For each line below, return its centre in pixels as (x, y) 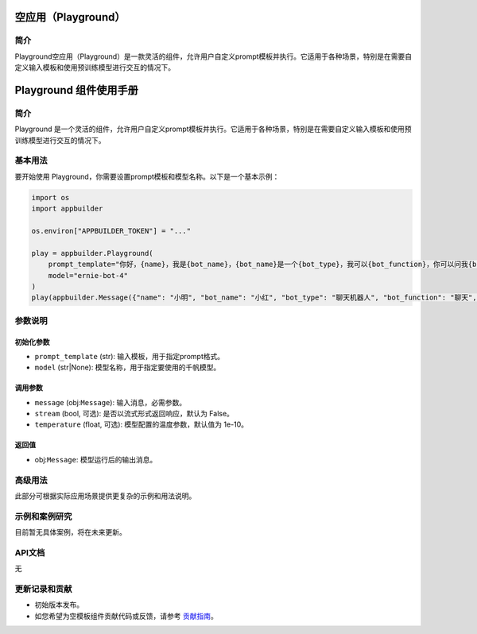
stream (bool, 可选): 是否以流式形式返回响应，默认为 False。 (134, 414)
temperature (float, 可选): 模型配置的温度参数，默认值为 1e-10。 (142, 424)
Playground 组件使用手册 (76, 90)
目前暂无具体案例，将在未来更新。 (70, 532)
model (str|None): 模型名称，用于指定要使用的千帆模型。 (128, 367)
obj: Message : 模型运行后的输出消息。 (96, 459)
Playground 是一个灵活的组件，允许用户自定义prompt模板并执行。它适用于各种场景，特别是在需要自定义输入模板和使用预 (213, 129)
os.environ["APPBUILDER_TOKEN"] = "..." (111, 231)
